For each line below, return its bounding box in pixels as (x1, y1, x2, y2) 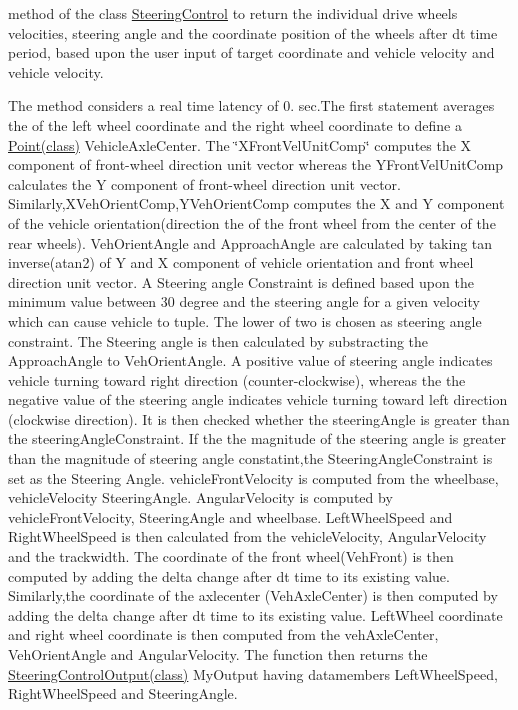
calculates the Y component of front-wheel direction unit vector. (8, 173, 401, 194)
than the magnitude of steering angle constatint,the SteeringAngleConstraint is (8, 448, 493, 469)
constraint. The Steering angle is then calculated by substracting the (8, 330, 429, 351)
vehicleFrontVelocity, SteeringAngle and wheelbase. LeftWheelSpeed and (8, 506, 453, 527)
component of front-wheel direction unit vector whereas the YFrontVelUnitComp (8, 154, 504, 175)
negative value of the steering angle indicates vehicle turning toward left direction (8, 389, 508, 410)
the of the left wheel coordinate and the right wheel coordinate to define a (8, 114, 462, 135)
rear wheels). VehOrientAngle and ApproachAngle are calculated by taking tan (8, 232, 493, 253)
